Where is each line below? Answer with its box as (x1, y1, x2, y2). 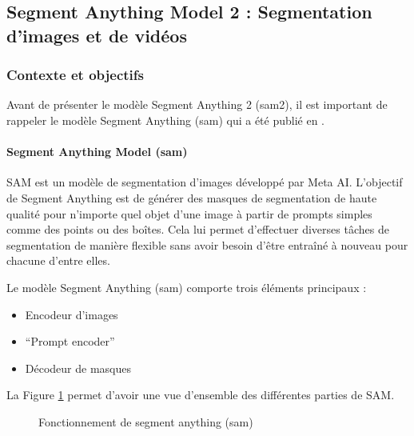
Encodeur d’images (25, 306, 118, 322)
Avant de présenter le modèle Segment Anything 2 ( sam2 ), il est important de (6, 96, 388, 113)
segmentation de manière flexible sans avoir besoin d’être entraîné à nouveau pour (6, 236, 408, 253)
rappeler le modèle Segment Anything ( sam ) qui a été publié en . (6, 111, 325, 128)
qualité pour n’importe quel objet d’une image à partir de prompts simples (6, 205, 372, 222)
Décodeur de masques (25, 359, 131, 376)
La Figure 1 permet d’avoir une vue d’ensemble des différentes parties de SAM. (6, 386, 395, 403)
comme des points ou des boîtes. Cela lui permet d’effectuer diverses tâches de (6, 221, 389, 238)
